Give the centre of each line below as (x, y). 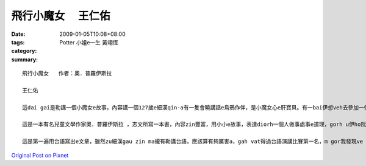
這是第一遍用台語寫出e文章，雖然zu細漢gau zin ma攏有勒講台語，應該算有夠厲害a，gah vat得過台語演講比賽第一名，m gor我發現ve (193, 142)
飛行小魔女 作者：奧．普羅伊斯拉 (67, 74)
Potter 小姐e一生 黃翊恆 (89, 42)
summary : (25, 59)
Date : (18, 34)
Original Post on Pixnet (40, 155)
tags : (18, 42)
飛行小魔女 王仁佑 (61, 16)
